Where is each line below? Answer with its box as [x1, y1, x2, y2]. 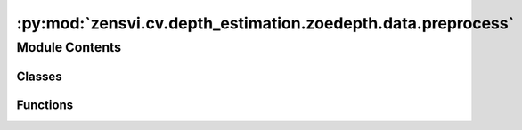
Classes [16, 69, 62, 84]
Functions [16, 97, 74, 112]
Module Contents [16, 39, 122, 55]
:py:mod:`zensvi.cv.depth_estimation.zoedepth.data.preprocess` [16, 13, 515, 33]
